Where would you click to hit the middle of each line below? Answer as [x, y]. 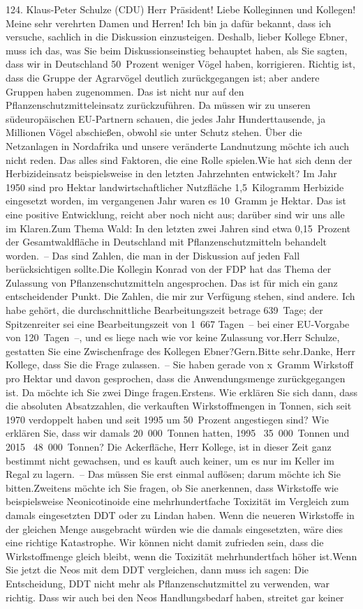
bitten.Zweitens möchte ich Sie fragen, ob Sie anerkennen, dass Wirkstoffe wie [172, 487]
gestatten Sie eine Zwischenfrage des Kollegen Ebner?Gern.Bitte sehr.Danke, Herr [180, 351]
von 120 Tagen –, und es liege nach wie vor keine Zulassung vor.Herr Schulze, [173, 337]
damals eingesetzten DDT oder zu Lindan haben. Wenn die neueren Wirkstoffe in [180, 514]
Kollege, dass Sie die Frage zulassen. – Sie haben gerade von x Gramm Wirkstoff [179, 364]
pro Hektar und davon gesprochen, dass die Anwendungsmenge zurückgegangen [176, 378]
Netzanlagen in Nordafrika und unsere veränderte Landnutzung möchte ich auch [178, 145]
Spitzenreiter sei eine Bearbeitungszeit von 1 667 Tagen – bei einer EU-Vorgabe [178, 323]
